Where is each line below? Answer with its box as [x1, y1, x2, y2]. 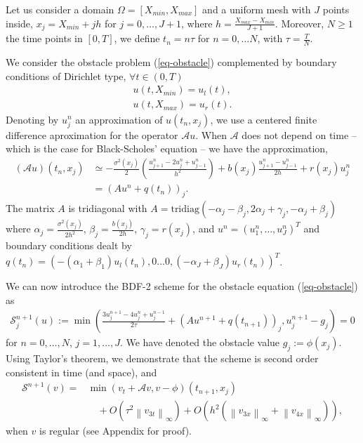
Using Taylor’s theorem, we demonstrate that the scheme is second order [6, 351, 319, 366]
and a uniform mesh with [202, 2, 311, 16]
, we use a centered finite [210, 112, 317, 126]
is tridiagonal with [68, 201, 147, 216]
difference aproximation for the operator [6, 127, 178, 142]
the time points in [6, 31, 83, 46]
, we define [114, 31, 160, 46]
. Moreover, [275, 15, 324, 30]
